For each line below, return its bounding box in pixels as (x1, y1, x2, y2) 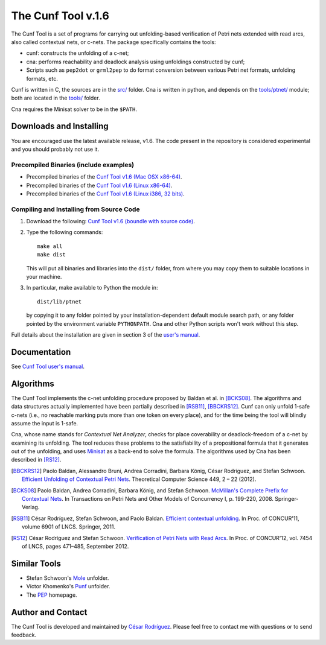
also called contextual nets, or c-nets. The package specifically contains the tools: (11, 38, 216, 45)
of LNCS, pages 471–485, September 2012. (22, 543, 129, 550)
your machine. (26, 273, 62, 280)
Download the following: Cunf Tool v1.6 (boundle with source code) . (26, 218, 196, 225)
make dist (37, 251, 66, 258)
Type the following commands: (26, 229, 103, 236)
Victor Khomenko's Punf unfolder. (26, 583, 110, 590)
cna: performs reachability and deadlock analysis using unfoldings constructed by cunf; (26, 58, 245, 65)
